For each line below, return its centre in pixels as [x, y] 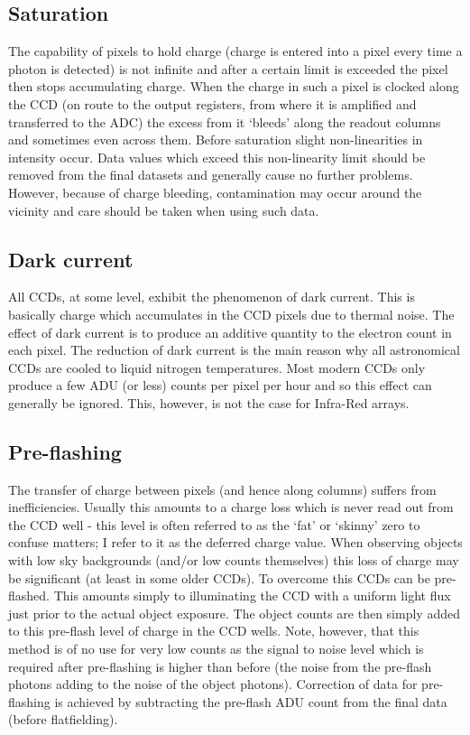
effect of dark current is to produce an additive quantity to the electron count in [230, 332]
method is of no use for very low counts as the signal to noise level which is [216, 649]
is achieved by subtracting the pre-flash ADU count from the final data [251, 701]
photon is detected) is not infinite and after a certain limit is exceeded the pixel [228, 68]
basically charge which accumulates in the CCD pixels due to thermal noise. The [231, 314]
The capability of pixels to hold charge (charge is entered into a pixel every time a [235, 51]
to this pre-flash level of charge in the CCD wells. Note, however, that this [214, 631]
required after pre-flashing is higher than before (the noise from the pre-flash [220, 666]
